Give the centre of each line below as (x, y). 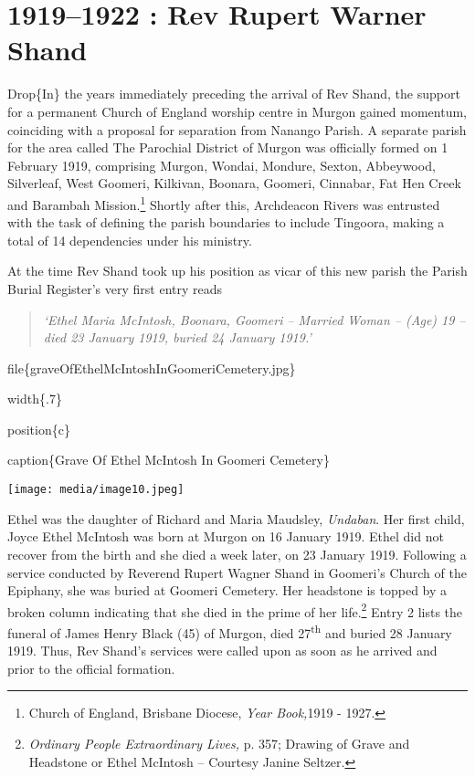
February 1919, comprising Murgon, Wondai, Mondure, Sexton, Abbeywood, (222, 165)
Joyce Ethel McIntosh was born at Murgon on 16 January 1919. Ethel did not (226, 536)
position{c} (39, 429)
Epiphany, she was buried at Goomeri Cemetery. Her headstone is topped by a (227, 590)
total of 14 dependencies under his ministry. (130, 240)
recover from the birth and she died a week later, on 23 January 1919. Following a (237, 554)
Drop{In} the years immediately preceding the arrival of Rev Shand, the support (234, 94)
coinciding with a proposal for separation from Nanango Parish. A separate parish (237, 129)
